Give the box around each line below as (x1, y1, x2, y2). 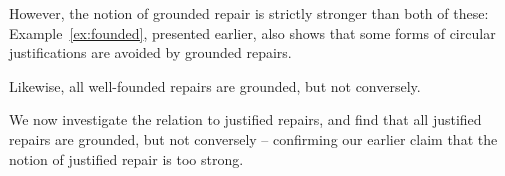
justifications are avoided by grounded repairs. (9, 42, 292, 63)
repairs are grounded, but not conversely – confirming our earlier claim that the (9, 128, 498, 149)
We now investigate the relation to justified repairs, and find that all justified (9, 109, 482, 130)
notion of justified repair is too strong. (9, 148, 244, 169)
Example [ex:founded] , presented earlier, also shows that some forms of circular (9, 22, 496, 43)
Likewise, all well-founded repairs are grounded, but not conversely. (9, 75, 421, 96)
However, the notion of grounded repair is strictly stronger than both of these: (9, 3, 489, 23)
